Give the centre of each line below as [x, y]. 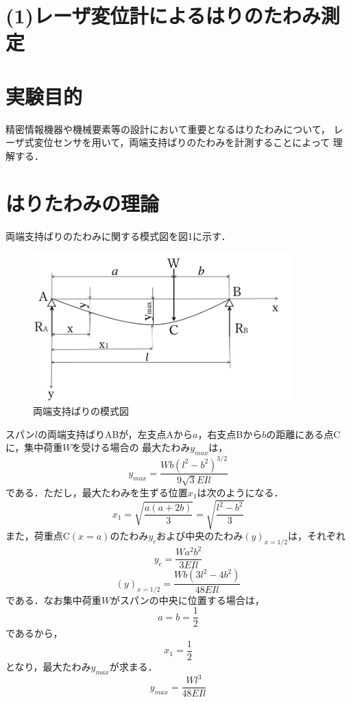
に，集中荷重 [34, 447]
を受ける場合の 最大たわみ [131, 447]
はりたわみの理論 [83, 203]
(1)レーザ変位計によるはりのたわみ [163, 15]
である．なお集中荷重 [53, 600]
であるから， [34, 633]
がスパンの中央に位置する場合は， [187, 600]
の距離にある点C [303, 434]
